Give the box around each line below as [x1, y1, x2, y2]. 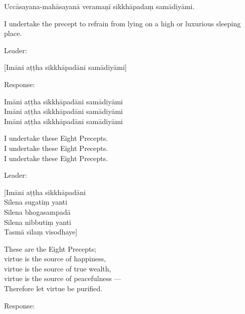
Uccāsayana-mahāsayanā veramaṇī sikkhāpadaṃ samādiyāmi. [4, 1, 195, 11]
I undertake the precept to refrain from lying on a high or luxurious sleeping [4, 18, 241, 28]
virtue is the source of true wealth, [4, 263, 111, 273]
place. [4, 28, 22, 38]
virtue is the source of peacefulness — [4, 273, 121, 284]
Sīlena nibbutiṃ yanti [4, 216, 71, 227]
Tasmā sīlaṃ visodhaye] [4, 226, 77, 237]
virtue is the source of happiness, [4, 253, 106, 264]
